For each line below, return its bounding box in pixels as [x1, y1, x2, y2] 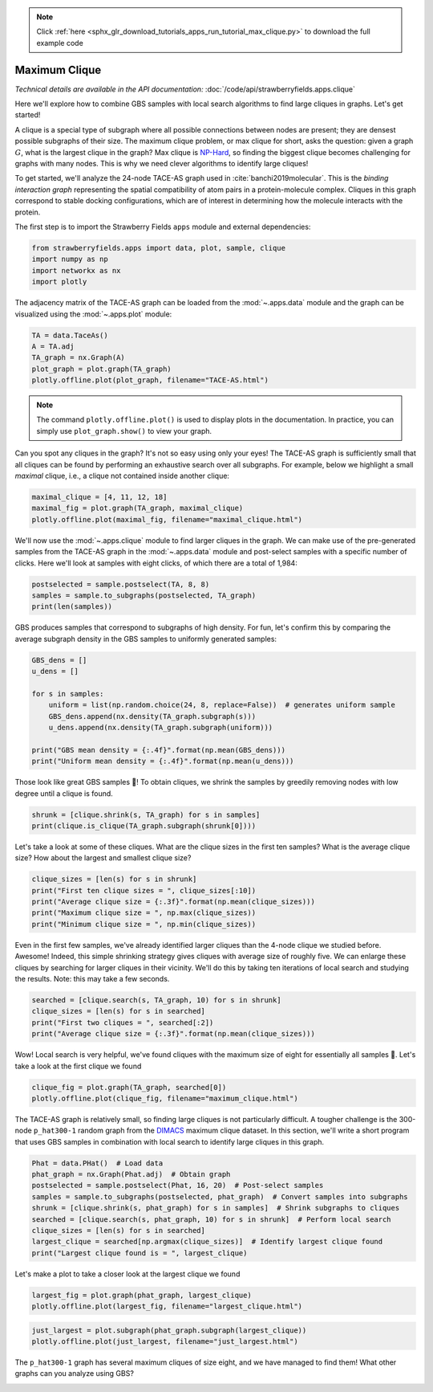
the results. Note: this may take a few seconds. [14, 974, 170, 983]
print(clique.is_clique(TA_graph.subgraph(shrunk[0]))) [31, 821, 257, 831]
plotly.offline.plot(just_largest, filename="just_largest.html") [31, 1337, 298, 1346]
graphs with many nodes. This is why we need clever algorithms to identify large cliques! [14, 159, 309, 169]
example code [36, 38, 83, 47]
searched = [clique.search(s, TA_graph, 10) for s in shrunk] [31, 995, 281, 1004]
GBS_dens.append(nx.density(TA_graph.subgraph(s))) [48, 712, 257, 720]
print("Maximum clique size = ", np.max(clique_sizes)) [31, 908, 257, 917]
